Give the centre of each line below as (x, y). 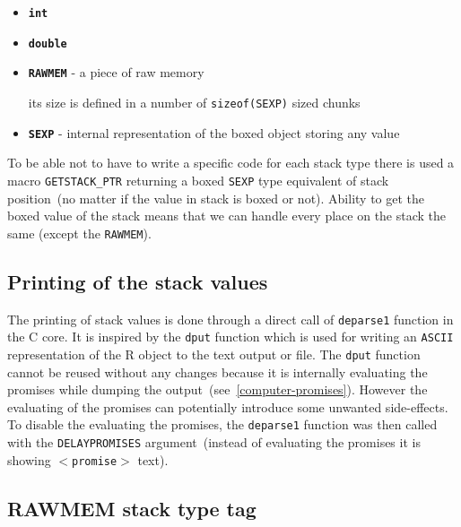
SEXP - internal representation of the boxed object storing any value (214, 132)
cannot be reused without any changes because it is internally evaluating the (217, 371)
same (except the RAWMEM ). (79, 233)
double (48, 43)
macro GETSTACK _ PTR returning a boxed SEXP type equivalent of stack (198, 180)
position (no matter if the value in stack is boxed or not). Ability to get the (216, 198)
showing (29, 459)
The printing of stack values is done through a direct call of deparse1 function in (230, 319)
